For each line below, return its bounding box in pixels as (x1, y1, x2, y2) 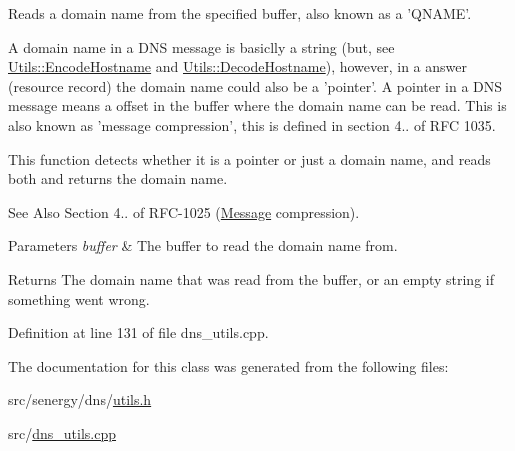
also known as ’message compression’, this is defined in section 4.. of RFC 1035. (8, 114, 496, 135)
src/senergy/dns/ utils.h (8, 389, 152, 410)
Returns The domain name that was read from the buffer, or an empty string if (8, 268, 494, 289)
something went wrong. (8, 288, 150, 309)
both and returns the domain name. (8, 168, 228, 189)
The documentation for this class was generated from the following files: (8, 355, 449, 376)
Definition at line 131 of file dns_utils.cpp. (8, 322, 269, 343)
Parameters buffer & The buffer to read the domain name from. (8, 235, 398, 256)
